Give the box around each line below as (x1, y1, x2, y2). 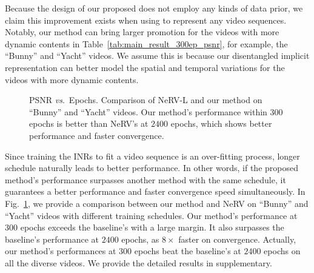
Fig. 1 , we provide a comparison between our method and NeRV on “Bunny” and (5, 197, 309, 209)
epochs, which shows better (170, 117, 272, 130)
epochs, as (121, 232, 159, 245)
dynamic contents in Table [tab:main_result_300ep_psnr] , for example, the (5, 37, 288, 50)
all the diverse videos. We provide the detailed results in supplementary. (5, 256, 272, 269)
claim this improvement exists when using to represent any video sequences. (5, 13, 287, 26)
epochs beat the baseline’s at (134, 244, 241, 257)
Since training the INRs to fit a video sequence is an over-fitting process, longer (5, 149, 300, 162)
